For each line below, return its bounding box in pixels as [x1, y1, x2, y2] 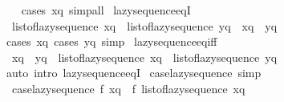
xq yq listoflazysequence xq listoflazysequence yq [11, 48, 278, 65]
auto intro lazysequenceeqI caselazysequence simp [6, 64, 262, 81]
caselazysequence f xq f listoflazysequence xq [11, 80, 245, 96]
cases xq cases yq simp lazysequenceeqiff [6, 33, 217, 50]
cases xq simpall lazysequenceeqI [21, 2, 191, 18]
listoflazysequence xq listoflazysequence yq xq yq [11, 17, 278, 34]
